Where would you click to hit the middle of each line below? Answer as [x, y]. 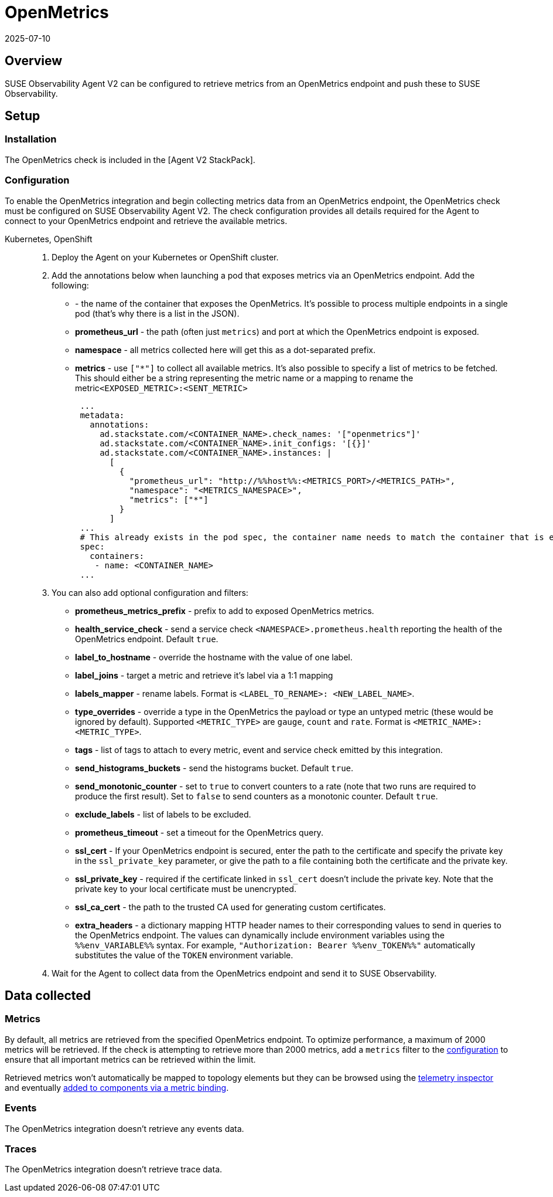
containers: [117, 556]
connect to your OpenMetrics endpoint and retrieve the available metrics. [146, 221]
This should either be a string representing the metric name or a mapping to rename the [244, 378]
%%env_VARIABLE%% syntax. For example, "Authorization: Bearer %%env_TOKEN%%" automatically [275, 945]
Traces [21, 1149]
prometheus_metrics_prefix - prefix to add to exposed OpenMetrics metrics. [225, 611]
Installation [31, 139]
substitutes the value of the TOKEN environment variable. [184, 955]
